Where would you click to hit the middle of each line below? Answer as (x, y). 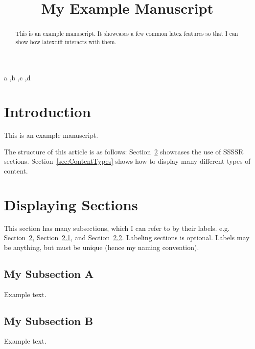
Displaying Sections (71, 204)
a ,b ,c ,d (17, 78)
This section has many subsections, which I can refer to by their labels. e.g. (117, 228)
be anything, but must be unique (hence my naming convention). (102, 247)
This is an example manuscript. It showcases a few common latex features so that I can (127, 34)
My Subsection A (49, 273)
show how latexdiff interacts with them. (66, 41)
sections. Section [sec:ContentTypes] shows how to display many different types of (127, 161)
